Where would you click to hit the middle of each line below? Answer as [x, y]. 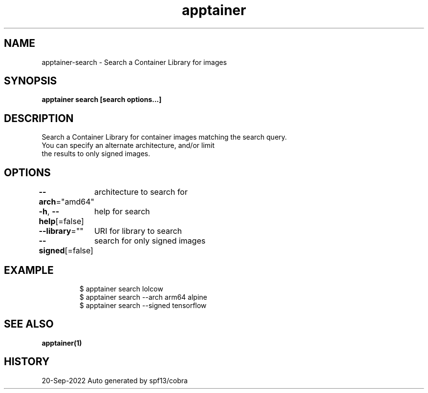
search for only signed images [150, 241]
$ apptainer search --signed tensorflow [143, 305]
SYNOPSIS [31, 81]
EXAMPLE [29, 270]
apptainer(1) [62, 343]
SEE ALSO [29, 324]
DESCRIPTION [39, 118]
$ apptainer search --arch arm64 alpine [143, 297]
